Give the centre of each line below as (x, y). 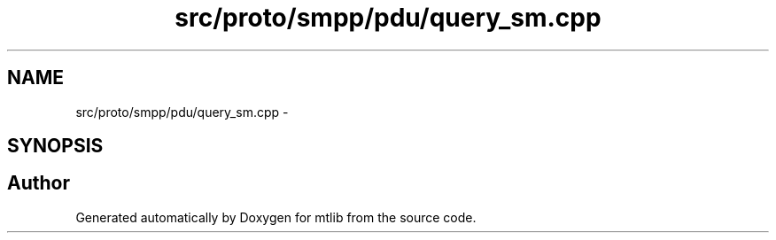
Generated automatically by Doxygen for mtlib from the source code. (276, 217)
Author (39, 183)
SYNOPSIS (55, 146)
